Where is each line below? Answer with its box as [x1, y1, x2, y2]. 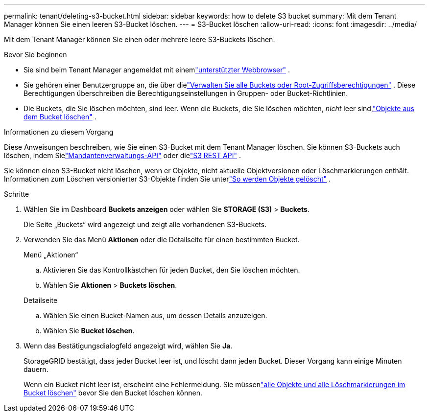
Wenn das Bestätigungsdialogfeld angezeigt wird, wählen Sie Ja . [24, 342, 233, 350]
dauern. [24, 365, 48, 373]
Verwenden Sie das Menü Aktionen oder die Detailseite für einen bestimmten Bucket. [24, 235, 300, 244]
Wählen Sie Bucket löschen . [43, 326, 135, 335]
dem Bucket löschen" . [24, 113, 96, 121]
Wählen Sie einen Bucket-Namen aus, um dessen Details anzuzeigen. [43, 311, 267, 320]
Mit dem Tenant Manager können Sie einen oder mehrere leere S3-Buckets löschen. [4, 35, 275, 44]
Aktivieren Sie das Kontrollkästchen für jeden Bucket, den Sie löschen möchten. [43, 266, 300, 274]
